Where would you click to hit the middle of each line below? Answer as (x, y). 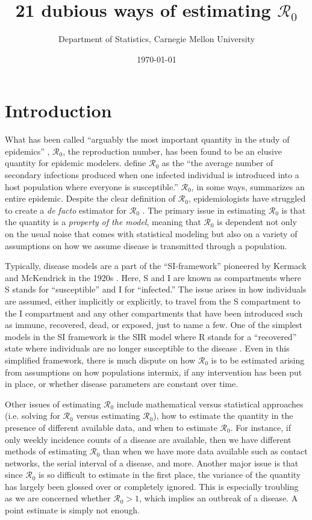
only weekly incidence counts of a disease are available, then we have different (148, 439)
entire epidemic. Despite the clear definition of (90, 198)
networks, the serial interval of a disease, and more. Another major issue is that (152, 463)
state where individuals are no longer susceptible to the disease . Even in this (147, 348)
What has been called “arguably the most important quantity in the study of (147, 139)
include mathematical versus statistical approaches (210, 404)
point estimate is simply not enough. (72, 510)
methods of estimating (46, 451)
